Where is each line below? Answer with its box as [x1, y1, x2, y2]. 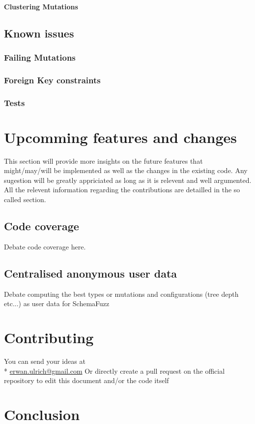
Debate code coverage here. [4, 241, 86, 251]
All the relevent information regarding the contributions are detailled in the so [4, 184, 240, 195]
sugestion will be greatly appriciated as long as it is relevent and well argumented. [4, 175, 252, 185]
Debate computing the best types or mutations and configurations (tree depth [4, 288, 239, 299]
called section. [4, 194, 46, 204]
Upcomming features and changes [4, 127, 237, 147]
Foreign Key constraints [4, 73, 101, 86]
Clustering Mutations [4, 1, 78, 11]
